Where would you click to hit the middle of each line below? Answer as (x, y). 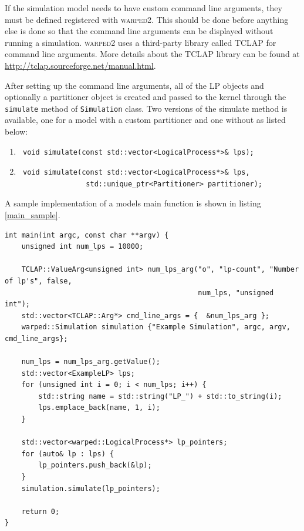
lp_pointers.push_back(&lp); (95, 465)
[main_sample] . (33, 214)
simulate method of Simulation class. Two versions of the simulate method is (146, 108)
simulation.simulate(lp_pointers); (91, 488)
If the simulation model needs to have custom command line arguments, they (143, 8)
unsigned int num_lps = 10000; (82, 247)
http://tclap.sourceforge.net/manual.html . (80, 65)
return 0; (40, 511)
